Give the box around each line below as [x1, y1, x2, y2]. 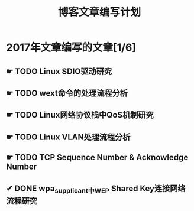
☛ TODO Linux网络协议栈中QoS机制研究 [6, 110, 154, 120]
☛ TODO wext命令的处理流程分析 [6, 88, 128, 98]
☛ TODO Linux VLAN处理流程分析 [6, 132, 131, 142]
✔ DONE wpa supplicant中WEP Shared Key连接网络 [6, 183, 186, 195]
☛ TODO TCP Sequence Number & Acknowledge [6, 152, 189, 163]
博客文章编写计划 [57, 5, 141, 19]
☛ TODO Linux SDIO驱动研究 [6, 66, 112, 76]
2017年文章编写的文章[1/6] [6, 41, 137, 54]
